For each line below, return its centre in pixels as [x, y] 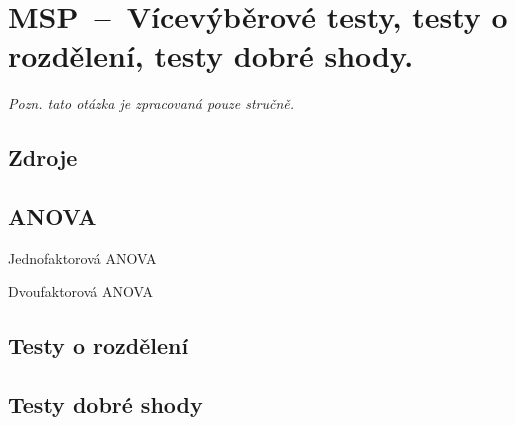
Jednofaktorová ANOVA [82, 257]
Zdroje [43, 157]
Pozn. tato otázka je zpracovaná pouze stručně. [151, 103]
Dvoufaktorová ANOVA [80, 291]
